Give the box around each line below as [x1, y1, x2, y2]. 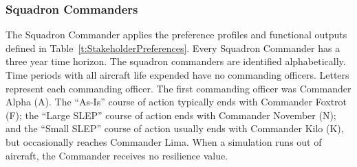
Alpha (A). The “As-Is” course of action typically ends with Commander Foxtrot [6, 94, 347, 109]
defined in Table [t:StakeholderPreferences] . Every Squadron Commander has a [6, 40, 340, 55]
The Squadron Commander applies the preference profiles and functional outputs [6, 27, 347, 42]
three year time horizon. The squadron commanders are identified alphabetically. [6, 54, 346, 68]
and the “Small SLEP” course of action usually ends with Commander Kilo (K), [6, 121, 344, 136]
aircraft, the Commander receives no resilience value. [6, 148, 228, 162]
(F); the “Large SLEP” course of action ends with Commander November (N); [6, 107, 336, 122]
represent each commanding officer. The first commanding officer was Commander [6, 81, 351, 95]
